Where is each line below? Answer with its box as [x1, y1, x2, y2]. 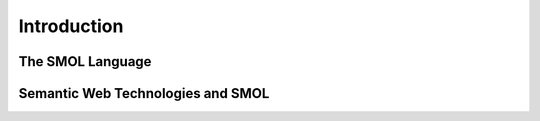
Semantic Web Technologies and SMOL [18, 85, 270, 102]
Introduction [18, 15, 124, 37]
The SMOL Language [18, 53, 152, 70]
